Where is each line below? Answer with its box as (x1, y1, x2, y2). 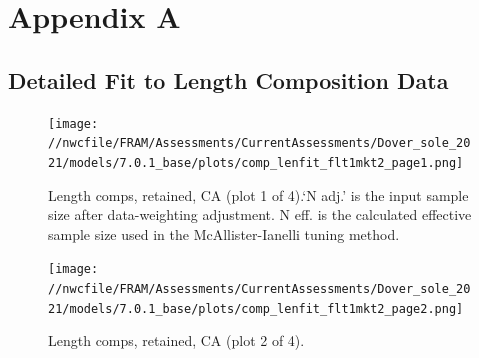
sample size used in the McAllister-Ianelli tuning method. (48, 223, 400, 244)
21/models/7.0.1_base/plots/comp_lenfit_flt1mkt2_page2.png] (48, 301, 464, 316)
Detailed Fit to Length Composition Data (8, 64, 449, 95)
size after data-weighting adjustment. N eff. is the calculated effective (48, 204, 472, 225)
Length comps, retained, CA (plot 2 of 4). (48, 330, 305, 351)
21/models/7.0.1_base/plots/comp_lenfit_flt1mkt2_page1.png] (48, 155, 464, 170)
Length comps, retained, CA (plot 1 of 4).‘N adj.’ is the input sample (48, 184, 469, 205)
